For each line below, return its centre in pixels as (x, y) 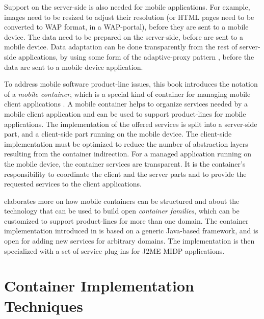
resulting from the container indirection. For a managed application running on (128, 154)
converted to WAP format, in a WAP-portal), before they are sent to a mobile (126, 27)
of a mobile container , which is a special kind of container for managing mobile (127, 94)
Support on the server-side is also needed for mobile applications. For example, (127, 7)
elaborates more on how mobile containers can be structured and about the (122, 201)
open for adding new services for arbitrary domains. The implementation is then (129, 241)
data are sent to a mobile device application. (74, 67)
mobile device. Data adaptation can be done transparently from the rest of (121, 47)
